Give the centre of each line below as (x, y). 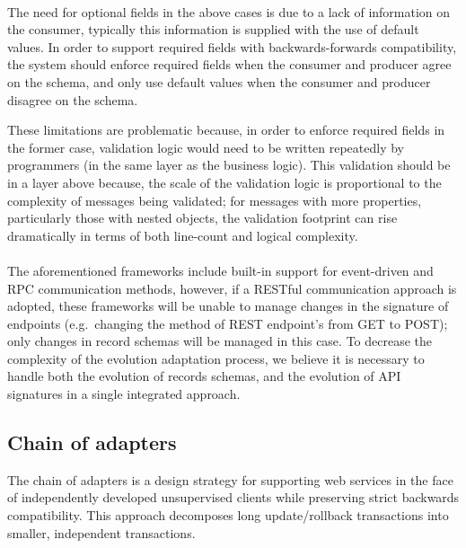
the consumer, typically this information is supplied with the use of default (213, 29)
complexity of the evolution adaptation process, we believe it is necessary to (216, 358)
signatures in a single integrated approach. (124, 394)
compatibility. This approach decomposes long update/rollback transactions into (228, 515)
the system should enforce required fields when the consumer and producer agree (229, 64)
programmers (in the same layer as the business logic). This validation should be (229, 165)
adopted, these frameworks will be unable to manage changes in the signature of (228, 306)
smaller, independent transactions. (101, 532)
